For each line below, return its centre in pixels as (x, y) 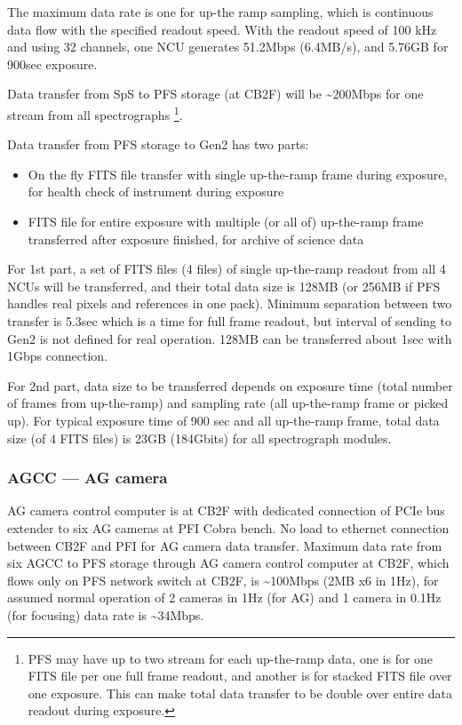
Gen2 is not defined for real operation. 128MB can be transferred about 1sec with (230, 338)
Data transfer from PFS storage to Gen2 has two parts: (158, 144)
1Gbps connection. (57, 356)
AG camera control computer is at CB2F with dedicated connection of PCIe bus (226, 510)
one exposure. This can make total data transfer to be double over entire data (240, 693)
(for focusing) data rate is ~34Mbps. (106, 614)
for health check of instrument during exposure (156, 191)
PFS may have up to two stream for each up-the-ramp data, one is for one (231, 658)
